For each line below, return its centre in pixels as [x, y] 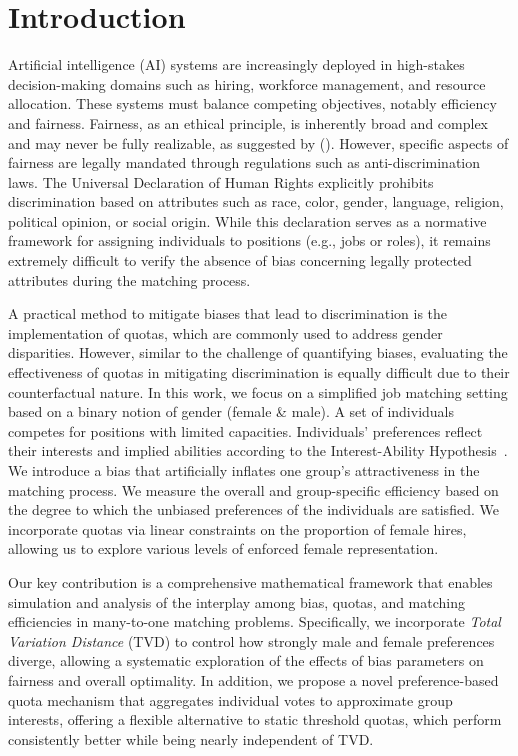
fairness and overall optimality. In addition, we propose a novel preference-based [253, 679]
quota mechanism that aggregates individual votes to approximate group [230, 699]
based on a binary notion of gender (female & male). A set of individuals [231, 411]
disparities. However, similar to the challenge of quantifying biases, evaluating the [258, 352]
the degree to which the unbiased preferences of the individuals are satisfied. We [253, 509]
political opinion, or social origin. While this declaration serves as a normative [247, 220]
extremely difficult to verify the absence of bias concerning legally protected [240, 260]
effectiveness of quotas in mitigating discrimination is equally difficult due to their [259, 372]
